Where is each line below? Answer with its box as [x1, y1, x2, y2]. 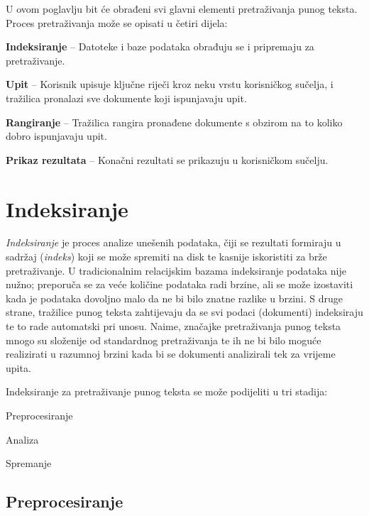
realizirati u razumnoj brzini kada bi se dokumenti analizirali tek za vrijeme [6, 346, 336, 361]
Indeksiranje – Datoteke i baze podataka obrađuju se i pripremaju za [6, 39, 314, 54]
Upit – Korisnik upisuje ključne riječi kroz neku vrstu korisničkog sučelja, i [6, 77, 334, 92]
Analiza [6, 432, 39, 446]
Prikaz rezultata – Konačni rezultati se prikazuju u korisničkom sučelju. [6, 152, 329, 167]
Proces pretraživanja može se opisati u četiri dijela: [6, 15, 228, 30]
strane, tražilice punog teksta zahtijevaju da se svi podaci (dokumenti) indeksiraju [6, 304, 363, 319]
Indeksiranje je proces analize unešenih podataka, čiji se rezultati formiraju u [6, 235, 341, 250]
